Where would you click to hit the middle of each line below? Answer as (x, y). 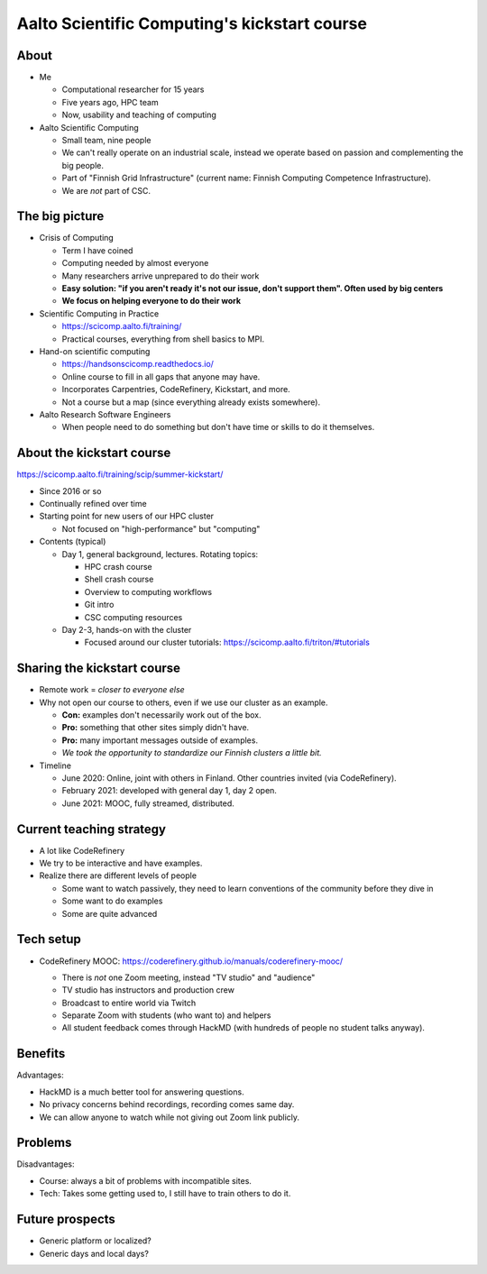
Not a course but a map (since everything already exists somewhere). (191, 402)
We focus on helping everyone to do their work (152, 301)
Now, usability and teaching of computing (139, 115)
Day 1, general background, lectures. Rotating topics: (160, 554)
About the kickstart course (94, 453)
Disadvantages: (46, 1164)
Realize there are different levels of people (118, 875)
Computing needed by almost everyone (135, 263)
